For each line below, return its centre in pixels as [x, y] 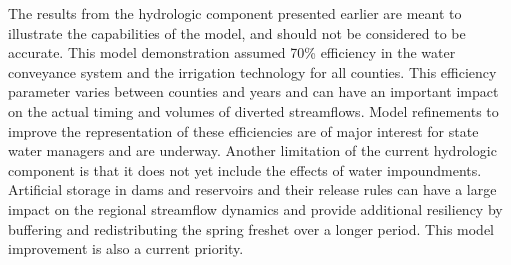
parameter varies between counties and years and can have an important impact [253, 91]
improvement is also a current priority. [126, 248]
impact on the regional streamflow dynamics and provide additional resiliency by [255, 208]
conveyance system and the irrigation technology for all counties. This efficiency [252, 71]
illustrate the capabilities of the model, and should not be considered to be [237, 32]
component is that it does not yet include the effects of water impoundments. [245, 169]
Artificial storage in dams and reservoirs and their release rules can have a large [252, 189]
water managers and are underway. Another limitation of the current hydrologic [252, 150]
